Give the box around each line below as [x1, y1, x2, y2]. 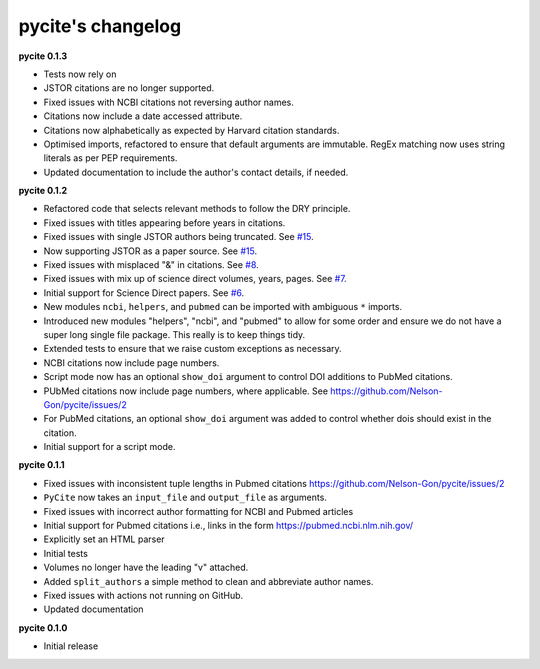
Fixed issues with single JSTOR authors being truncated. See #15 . [43, 231, 314, 243]
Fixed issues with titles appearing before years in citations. [43, 216, 286, 229]
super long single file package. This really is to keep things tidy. [43, 328, 306, 340]
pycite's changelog [18, 15, 182, 37]
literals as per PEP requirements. [43, 152, 178, 164]
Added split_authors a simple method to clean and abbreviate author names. [43, 575, 374, 587]
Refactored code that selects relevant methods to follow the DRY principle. [43, 203, 351, 215]
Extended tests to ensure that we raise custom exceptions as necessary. [43, 343, 342, 355]
